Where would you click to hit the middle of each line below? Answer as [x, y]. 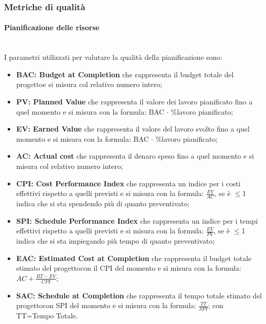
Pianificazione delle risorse [52, 27]
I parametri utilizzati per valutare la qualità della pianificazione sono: [113, 57]
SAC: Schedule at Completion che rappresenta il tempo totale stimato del [139, 295]
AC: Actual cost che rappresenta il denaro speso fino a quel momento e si [135, 156]
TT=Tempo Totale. [47, 316]
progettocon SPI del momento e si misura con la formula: [106, 305]
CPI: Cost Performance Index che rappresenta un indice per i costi [128, 183]
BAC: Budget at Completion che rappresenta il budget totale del [125, 74]
